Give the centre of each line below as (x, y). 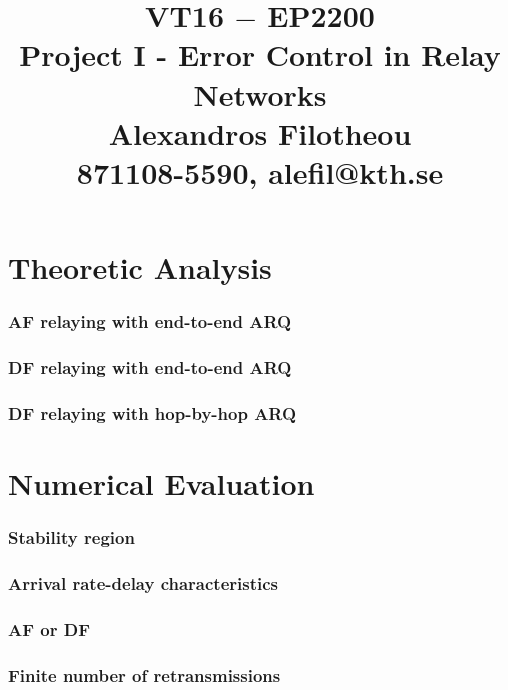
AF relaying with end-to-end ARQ (150, 321)
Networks (260, 93)
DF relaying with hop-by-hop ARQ (152, 412)
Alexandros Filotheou (260, 132)
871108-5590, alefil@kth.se (260, 171)
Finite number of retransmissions (144, 674)
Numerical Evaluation (161, 483)
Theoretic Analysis (140, 267)
